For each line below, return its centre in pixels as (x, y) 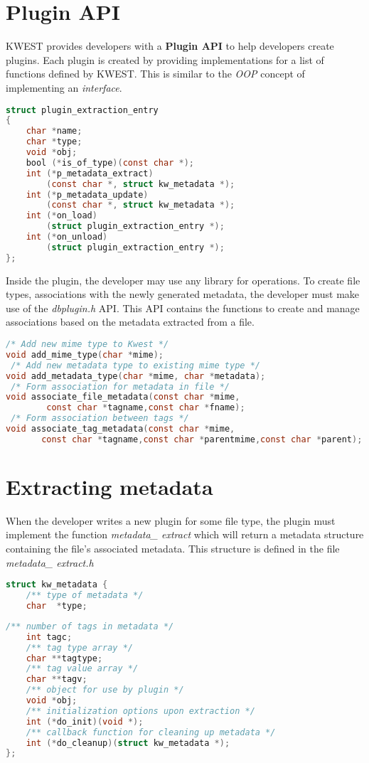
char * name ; (54, 131)
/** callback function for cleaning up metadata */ (151, 732)
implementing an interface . (64, 87)
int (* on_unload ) (67, 237)
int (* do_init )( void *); (85, 721)
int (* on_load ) (61, 216)
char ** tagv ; (57, 679)
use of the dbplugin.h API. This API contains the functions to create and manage (183, 308)
